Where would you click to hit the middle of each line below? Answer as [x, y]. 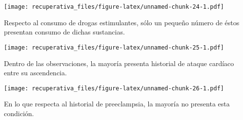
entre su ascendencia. [35, 73]
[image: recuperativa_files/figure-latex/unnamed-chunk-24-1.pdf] [114, 7]
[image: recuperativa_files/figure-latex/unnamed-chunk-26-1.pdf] [114, 88]
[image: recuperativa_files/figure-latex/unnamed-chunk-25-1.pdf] [114, 47]
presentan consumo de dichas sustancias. [64, 32]
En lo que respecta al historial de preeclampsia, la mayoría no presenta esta [117, 104]
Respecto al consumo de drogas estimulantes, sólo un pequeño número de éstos [122, 22]
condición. [19, 113]
